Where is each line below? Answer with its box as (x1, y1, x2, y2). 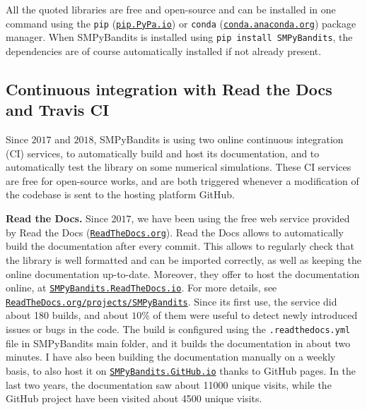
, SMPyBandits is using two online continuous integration (93, 132, 344, 147)
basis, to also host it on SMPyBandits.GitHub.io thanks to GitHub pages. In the (6, 363, 356, 378)
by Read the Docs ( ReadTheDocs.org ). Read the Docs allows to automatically (6, 224, 344, 239)
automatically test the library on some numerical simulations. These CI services (6, 159, 351, 174)
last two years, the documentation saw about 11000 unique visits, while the (6, 377, 332, 392)
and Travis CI (6, 99, 110, 121)
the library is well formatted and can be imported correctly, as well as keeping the (6, 252, 361, 267)
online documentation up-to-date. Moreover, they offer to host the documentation (6, 266, 360, 281)
